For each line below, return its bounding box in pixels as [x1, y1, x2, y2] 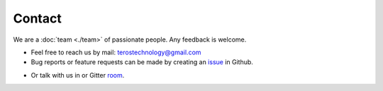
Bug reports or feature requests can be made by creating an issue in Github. [30, 58, 253, 66]
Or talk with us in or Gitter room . [30, 71, 125, 79]
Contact [13, 11, 62, 26]
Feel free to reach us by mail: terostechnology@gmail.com [30, 48, 201, 56]
